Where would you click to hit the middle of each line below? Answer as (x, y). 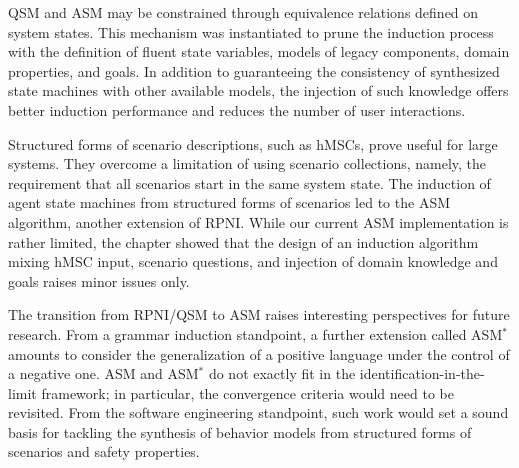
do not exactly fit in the (282, 373)
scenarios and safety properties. (104, 451)
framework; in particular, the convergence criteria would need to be (247, 392)
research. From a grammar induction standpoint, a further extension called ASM (255, 333)
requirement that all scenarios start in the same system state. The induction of (249, 182)
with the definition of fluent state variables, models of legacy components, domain (259, 51)
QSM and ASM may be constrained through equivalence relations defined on (243, 12)
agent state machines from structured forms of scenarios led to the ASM (229, 202)
